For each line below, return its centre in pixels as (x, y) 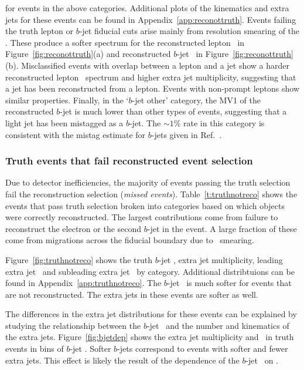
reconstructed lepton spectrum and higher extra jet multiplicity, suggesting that (151, 77)
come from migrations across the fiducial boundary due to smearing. (130, 240)
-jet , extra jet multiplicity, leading (221, 259)
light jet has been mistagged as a (64, 122)
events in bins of (35, 349)
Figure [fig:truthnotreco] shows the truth (79, 259)
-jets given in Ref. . (187, 134)
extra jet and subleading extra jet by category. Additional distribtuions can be (150, 271)
